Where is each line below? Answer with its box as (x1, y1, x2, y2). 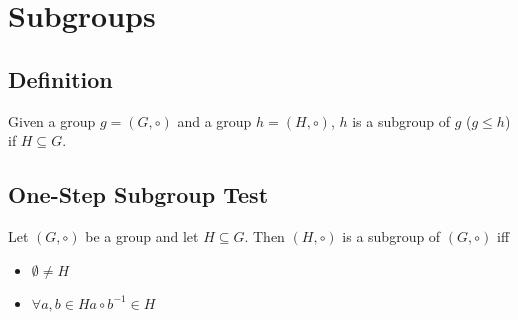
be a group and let (85, 225, 199, 246)
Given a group (8, 110, 96, 131)
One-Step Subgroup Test (8, 179, 269, 210)
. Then (244, 225, 285, 246)
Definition (8, 63, 113, 94)
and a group (177, 110, 252, 131)
